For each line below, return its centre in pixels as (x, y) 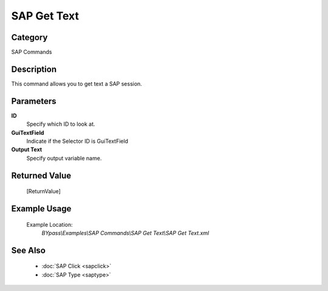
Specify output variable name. (64, 158)
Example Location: (50, 224)
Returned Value (41, 175)
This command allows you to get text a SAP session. (77, 84)
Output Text (27, 149)
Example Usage (41, 209)
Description (34, 69)
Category (29, 37)
